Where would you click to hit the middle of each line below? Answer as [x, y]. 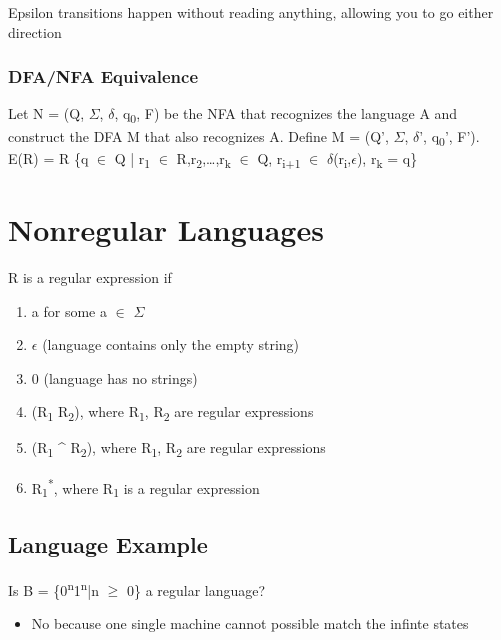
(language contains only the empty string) [171, 344]
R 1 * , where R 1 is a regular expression [145, 487]
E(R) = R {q [48, 157]
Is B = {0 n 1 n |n [54, 588]
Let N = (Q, [46, 113]
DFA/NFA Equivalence [103, 76]
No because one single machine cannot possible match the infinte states [250, 622]
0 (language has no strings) [114, 377]
